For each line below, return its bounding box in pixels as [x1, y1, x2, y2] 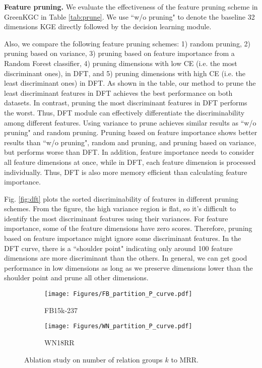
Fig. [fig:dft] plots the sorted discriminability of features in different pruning [4, 193, 239, 204]
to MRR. [171, 354, 199, 364]
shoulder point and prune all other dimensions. [4, 272, 149, 283]
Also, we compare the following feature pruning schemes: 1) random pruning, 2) [4, 38, 250, 48]
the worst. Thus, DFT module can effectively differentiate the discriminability [4, 107, 245, 117]
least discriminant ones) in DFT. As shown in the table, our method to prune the [4, 78, 256, 88]
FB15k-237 [44, 304, 78, 315]
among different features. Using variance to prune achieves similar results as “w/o [4, 117, 256, 128]
